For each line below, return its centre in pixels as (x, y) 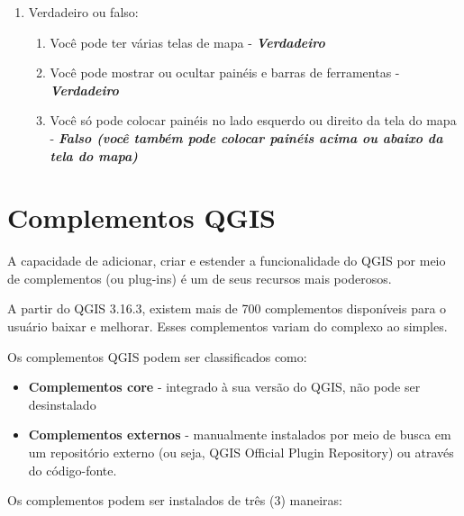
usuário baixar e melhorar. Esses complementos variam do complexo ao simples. (227, 326)
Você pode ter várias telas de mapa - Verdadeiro (187, 42)
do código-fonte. (73, 470)
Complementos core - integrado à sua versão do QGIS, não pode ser (224, 387)
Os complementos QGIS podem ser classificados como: (157, 356)
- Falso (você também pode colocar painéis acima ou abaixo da (246, 137)
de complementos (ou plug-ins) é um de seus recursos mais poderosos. (200, 278)
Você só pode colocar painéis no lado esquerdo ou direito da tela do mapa (253, 120)
